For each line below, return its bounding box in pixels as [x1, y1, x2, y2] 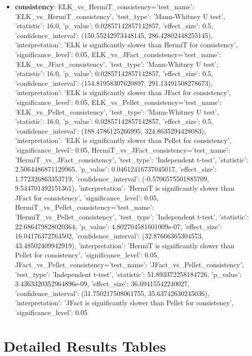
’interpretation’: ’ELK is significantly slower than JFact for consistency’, [15, 87, 231, 98]
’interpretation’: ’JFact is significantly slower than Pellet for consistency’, [15, 297, 234, 308]
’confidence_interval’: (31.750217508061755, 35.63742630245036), [15, 288, 210, 298]
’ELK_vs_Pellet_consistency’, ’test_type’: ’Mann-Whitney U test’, [15, 106, 219, 117]
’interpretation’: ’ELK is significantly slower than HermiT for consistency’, [15, 40, 238, 50]
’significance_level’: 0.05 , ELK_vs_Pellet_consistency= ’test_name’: [15, 97, 222, 107]
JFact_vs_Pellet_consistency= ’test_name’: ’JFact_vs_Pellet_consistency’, [15, 259, 244, 270]
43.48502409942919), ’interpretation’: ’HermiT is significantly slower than [15, 240, 234, 250]
